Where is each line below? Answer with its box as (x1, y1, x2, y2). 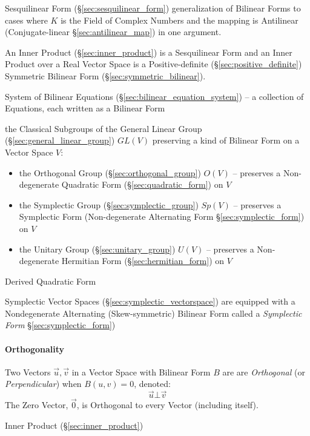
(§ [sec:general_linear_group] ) (5, 134, 115, 147)
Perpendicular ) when (5, 377, 82, 390)
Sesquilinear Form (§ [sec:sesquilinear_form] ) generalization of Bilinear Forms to (5, 2, 301, 14)
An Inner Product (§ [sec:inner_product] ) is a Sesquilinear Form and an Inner (5, 45, 292, 58)
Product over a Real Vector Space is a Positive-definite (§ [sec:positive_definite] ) (5, 58, 302, 70)
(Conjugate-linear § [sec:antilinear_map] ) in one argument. (5, 25, 222, 38)
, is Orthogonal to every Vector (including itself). (76, 398, 259, 411)
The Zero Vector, (5, 398, 68, 411)
